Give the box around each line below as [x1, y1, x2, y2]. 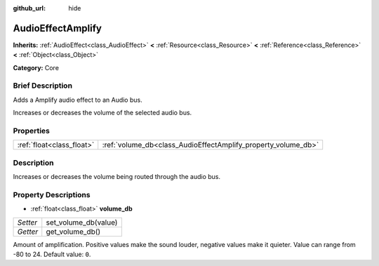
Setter [17, 218, 38, 227]
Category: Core [13, 63, 60, 72]
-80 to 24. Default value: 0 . [13, 250, 91, 259]
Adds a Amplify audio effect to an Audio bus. [13, 95, 143, 104]
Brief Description [13, 81, 73, 91]
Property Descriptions [13, 189, 91, 199]
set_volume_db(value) [46, 218, 118, 227]
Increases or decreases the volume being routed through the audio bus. [13, 173, 221, 181]
